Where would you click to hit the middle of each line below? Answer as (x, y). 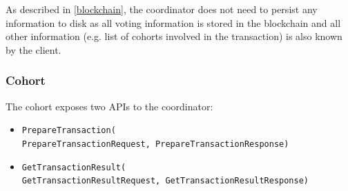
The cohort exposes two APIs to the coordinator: (109, 106)
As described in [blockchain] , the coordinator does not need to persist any (162, 9)
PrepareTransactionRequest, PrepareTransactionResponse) (155, 144)
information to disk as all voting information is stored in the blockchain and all (173, 22)
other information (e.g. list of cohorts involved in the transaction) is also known (174, 36)
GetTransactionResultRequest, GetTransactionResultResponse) (165, 181)
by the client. (33, 49)
